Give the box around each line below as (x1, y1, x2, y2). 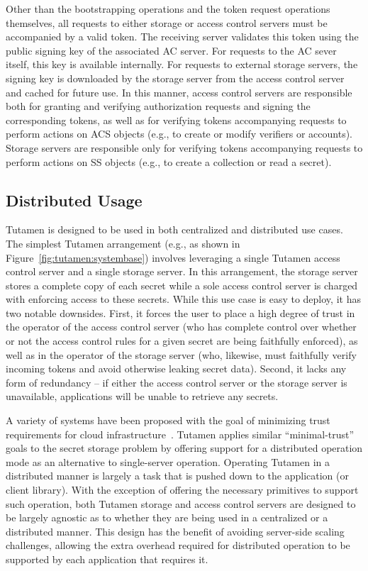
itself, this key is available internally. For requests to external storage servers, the (6, 57, 358, 72)
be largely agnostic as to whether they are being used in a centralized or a (6, 510, 328, 525)
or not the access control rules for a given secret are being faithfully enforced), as (6, 333, 358, 348)
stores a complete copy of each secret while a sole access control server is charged (6, 277, 358, 292)
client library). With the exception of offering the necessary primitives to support (6, 482, 359, 497)
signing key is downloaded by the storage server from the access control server (6, 70, 345, 85)
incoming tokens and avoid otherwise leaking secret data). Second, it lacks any (6, 361, 347, 376)
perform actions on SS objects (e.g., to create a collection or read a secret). (6, 154, 332, 169)
